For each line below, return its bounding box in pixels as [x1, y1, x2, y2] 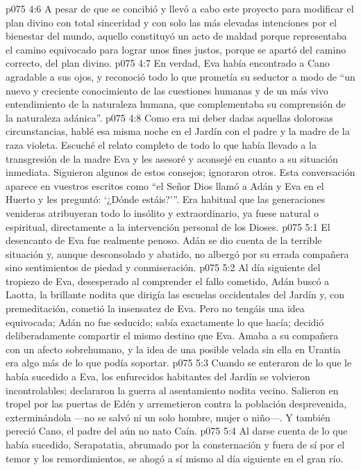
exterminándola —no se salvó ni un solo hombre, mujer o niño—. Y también [6, 410, 330, 424]
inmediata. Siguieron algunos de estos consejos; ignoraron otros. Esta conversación [6, 165, 355, 179]
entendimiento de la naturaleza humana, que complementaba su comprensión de [6, 97, 346, 111]
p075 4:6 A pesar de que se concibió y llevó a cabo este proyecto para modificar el [6, 1, 354, 15]
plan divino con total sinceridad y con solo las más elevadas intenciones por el [6, 15, 337, 29]
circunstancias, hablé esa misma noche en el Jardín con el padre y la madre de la [6, 124, 350, 138]
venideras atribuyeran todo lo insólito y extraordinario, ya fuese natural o [6, 205, 319, 220]
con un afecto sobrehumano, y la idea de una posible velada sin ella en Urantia [6, 341, 341, 356]
